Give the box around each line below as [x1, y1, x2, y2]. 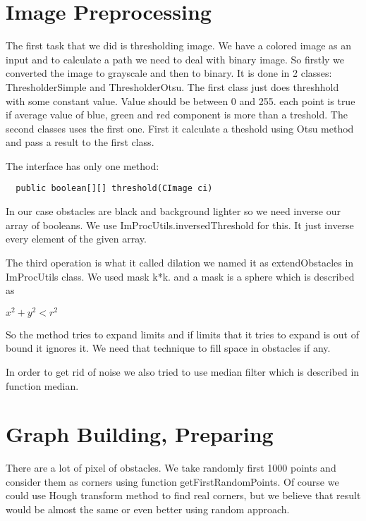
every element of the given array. [6, 231, 147, 246]
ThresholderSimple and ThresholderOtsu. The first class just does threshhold [6, 79, 339, 94]
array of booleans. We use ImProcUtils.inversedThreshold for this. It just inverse [6, 217, 354, 232]
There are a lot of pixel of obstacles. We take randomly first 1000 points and [6, 460, 336, 475]
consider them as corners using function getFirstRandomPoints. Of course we [6, 474, 339, 489]
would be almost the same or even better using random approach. [6, 502, 290, 517]
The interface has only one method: [6, 158, 159, 173]
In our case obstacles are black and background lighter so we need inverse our [6, 204, 341, 219]
